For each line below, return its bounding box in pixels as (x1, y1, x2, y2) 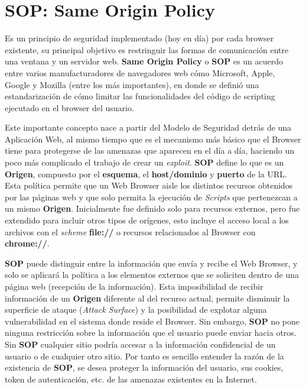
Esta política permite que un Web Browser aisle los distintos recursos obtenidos (5, 179, 293, 192)
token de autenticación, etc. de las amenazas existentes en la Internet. (5, 372, 257, 385)
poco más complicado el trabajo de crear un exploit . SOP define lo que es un (5, 156, 284, 168)
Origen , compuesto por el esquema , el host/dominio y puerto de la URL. (5, 167, 287, 180)
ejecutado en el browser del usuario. (5, 101, 134, 114)
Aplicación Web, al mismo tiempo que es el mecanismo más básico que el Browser (5, 132, 301, 145)
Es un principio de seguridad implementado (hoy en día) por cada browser (5, 32, 274, 44)
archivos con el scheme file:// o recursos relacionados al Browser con (5, 225, 256, 238)
